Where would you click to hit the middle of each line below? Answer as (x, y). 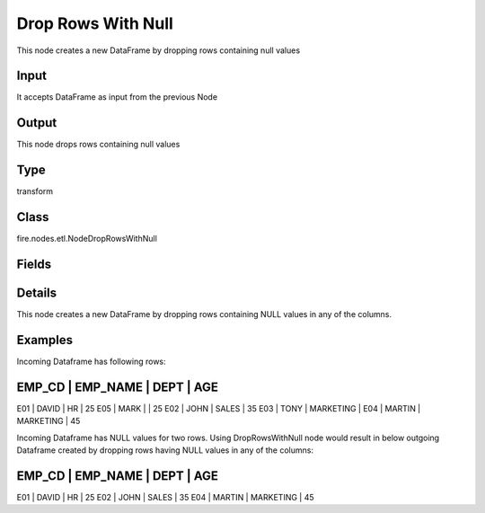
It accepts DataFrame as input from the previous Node (117, 97)
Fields (34, 264)
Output (37, 123)
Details (37, 293)
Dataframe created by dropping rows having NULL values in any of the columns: (165, 450)
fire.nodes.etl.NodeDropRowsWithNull (87, 239)
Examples (45, 340)
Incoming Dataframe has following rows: (91, 361)
